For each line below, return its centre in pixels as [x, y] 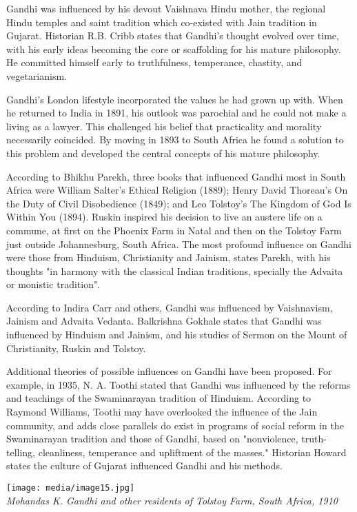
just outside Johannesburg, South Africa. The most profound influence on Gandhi [179, 244]
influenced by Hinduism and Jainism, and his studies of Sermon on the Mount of [177, 335]
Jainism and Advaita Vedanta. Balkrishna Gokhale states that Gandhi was [164, 321]
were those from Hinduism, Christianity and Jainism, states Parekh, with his [169, 257]
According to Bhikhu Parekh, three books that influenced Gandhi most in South [176, 176]
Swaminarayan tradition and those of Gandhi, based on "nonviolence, [152, 439]
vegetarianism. [37, 75]
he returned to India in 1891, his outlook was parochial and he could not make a [176, 113]
